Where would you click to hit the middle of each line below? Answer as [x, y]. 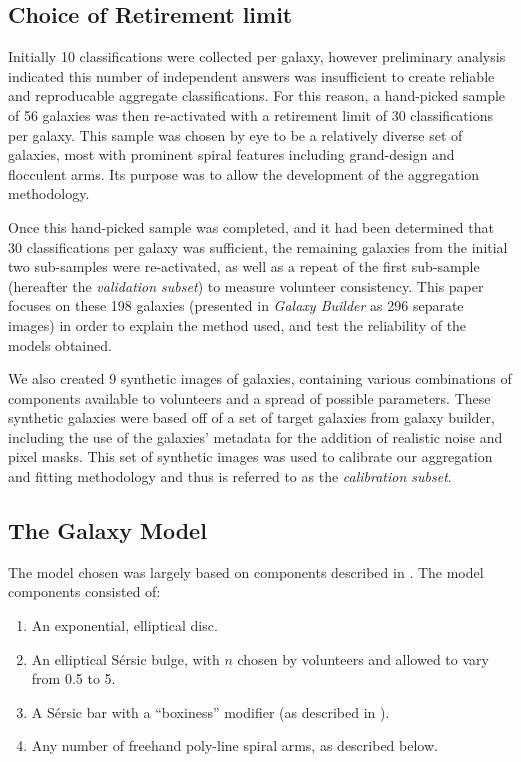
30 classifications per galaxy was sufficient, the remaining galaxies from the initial [258, 246]
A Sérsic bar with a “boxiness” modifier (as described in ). [210, 711]
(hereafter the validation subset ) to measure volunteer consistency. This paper [246, 285]
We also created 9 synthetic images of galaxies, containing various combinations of [260, 378]
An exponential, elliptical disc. [124, 625]
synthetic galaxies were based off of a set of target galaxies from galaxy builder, [252, 417]
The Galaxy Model [107, 530]
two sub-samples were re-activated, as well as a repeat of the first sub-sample [244, 266]
